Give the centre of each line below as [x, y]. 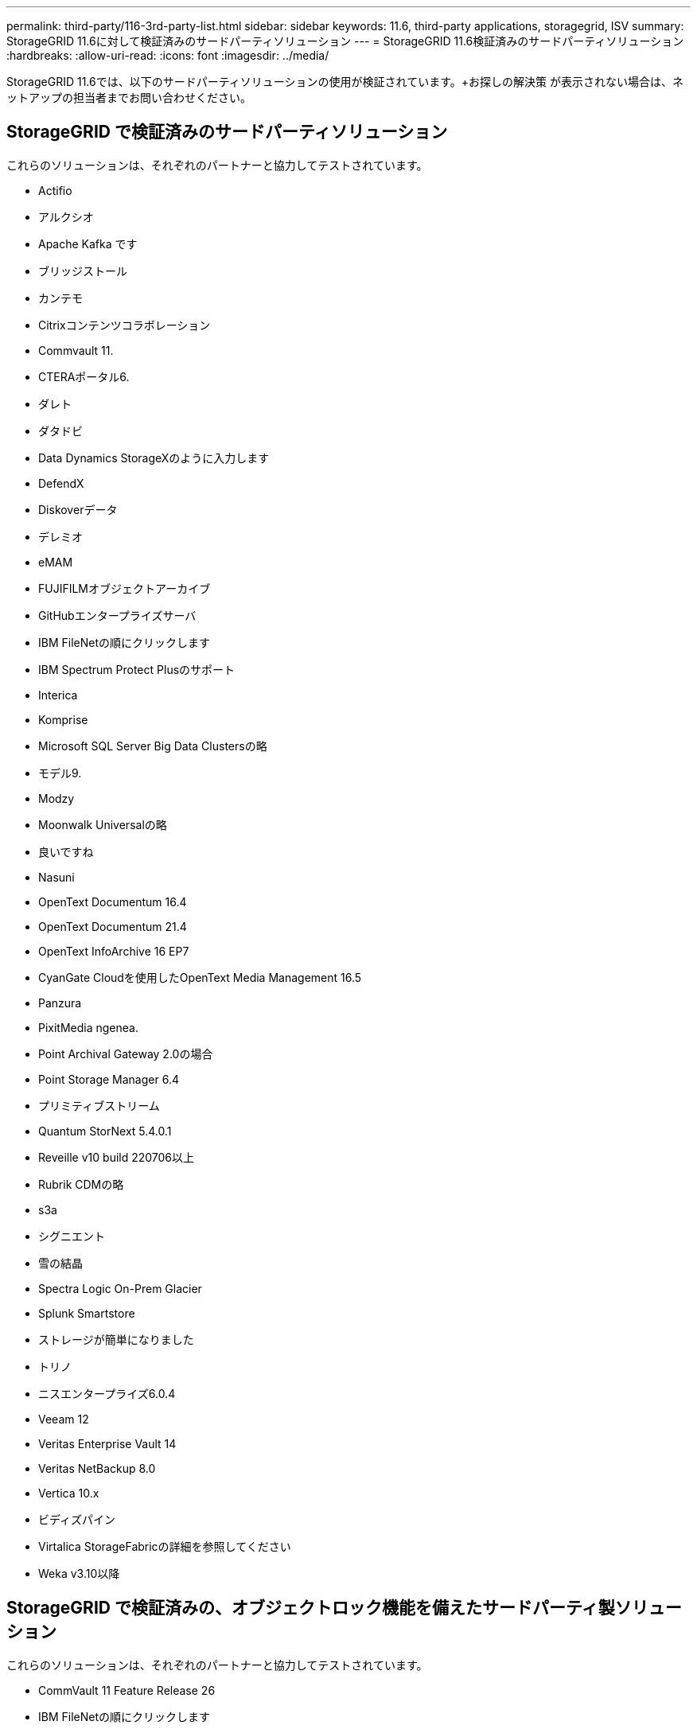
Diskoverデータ [78, 509]
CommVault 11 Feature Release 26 [127, 1690]
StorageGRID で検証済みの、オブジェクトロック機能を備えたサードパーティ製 [311, 1608]
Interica [58, 695]
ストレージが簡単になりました [116, 1339]
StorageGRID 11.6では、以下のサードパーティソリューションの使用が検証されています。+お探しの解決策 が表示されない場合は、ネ [345, 82]
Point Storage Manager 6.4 [109, 1079]
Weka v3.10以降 [79, 1573]
